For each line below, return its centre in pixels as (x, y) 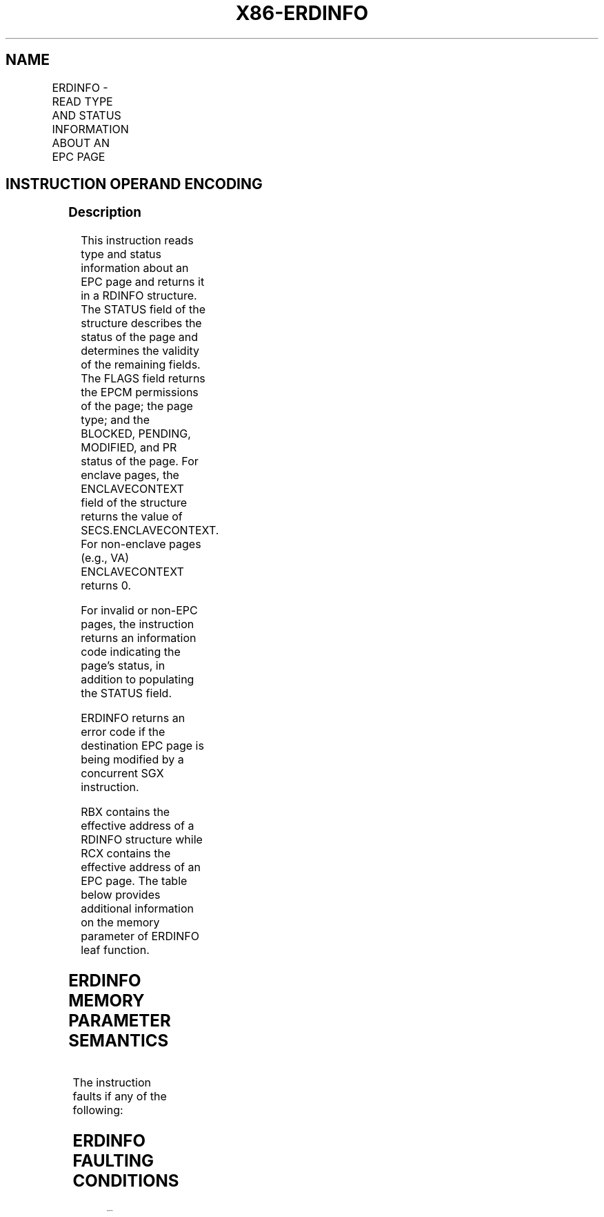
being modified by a (132, 760)
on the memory (120, 923)
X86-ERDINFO (302, 13)
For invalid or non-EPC (139, 611)
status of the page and (139, 337)
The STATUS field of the (143, 310)
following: (98, 1110)
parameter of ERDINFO (140, 936)
